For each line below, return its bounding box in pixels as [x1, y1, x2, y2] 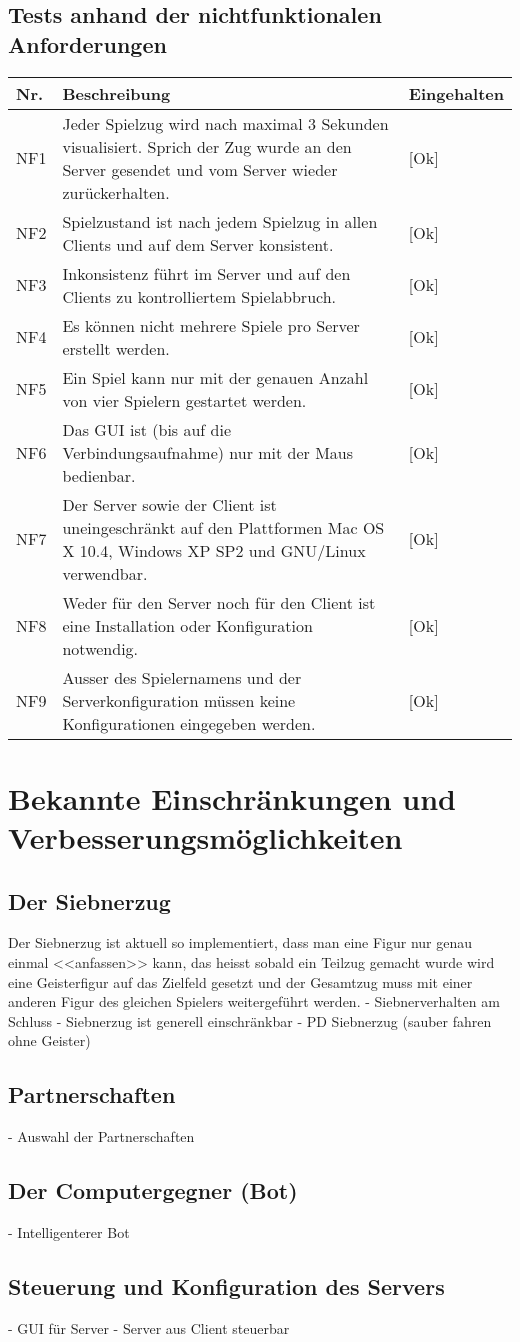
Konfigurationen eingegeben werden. [62, 711, 316, 735]
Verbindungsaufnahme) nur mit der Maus [62, 440, 354, 464]
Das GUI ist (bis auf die [62, 417, 232, 441]
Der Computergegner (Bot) [8, 1175, 298, 1206]
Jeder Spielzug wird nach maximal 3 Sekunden [62, 111, 389, 135]
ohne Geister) [8, 1030, 91, 1051]
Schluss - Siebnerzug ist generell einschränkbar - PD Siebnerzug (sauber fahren [8, 1010, 492, 1031]
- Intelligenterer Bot [8, 1221, 130, 1242]
